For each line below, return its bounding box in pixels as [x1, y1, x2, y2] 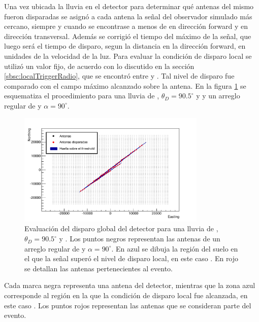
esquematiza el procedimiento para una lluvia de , [4, 90, 159, 101]
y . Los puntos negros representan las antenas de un [59, 233, 220, 244]
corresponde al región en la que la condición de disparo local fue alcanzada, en [4, 290, 248, 301]
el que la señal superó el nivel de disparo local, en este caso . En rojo [24, 253, 239, 264]
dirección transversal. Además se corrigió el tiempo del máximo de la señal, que [4, 30, 251, 41]
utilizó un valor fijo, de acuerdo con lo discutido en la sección [4, 60, 195, 71]
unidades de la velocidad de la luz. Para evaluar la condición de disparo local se [4, 50, 252, 61]
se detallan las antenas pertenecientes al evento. [24, 263, 173, 273]
